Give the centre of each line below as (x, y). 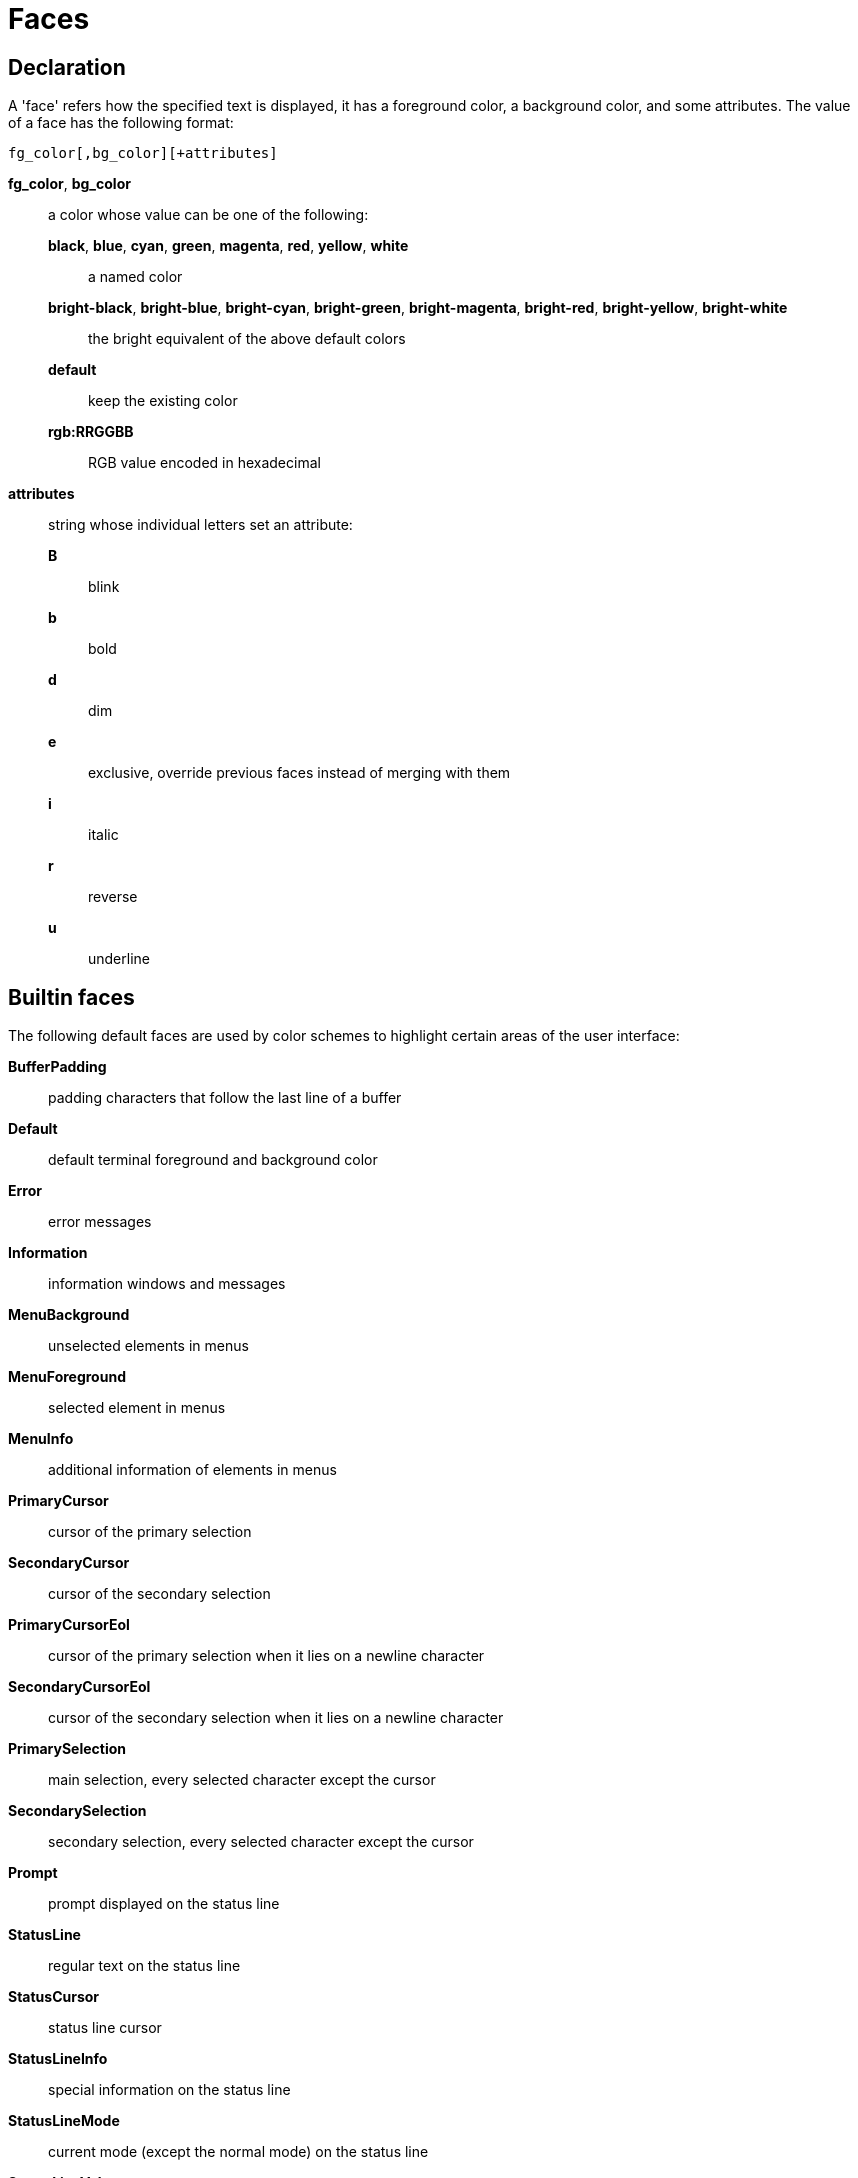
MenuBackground (69, 1315)
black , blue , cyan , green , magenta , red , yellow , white (228, 246)
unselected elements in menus (148, 1346)
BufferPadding (57, 1067)
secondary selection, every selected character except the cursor (261, 1842)
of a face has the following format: (121, 123)
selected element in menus (137, 1408)
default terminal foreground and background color (213, 1160)
